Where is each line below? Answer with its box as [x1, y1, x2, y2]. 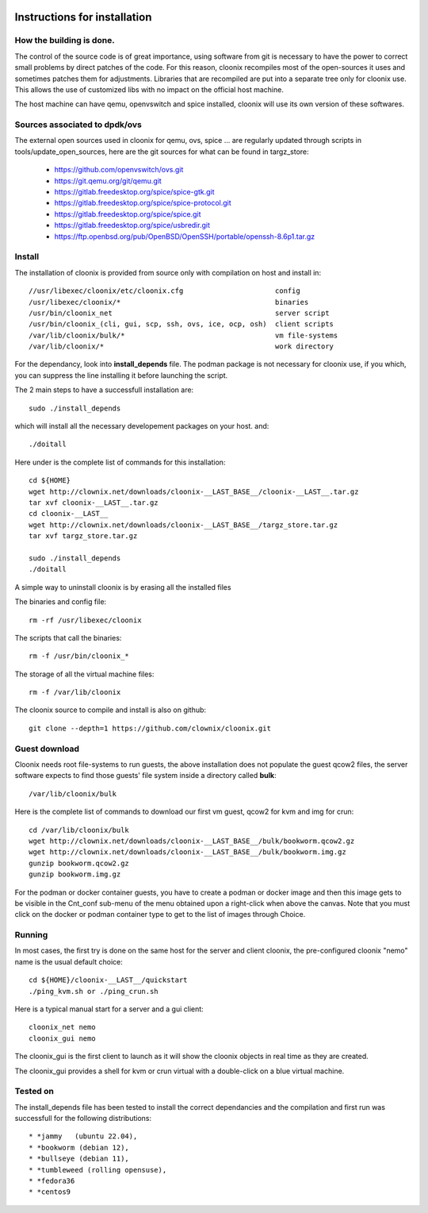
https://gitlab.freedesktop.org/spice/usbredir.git [54, 221, 210, 230]
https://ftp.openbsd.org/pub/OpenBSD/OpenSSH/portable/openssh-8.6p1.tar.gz [54, 231, 315, 241]
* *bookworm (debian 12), [29, 1143, 130, 1152]
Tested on [14, 1086, 55, 1097]
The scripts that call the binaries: [14, 633, 122, 642]
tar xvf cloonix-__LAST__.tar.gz [29, 498, 159, 507]
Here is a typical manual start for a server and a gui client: [14, 1004, 204, 1014]
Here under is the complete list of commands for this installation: [14, 457, 226, 467]
